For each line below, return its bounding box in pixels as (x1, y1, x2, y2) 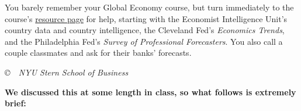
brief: (5, 97, 26, 109)
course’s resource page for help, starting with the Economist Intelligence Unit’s (5, 12, 288, 24)
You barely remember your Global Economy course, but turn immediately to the (5, 1, 294, 13)
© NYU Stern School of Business (5, 66, 129, 78)
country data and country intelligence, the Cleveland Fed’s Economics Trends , (5, 24, 285, 36)
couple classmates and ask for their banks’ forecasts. (5, 46, 192, 59)
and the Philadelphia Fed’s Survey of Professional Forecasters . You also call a (5, 35, 283, 47)
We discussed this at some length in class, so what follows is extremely (5, 85, 296, 98)
